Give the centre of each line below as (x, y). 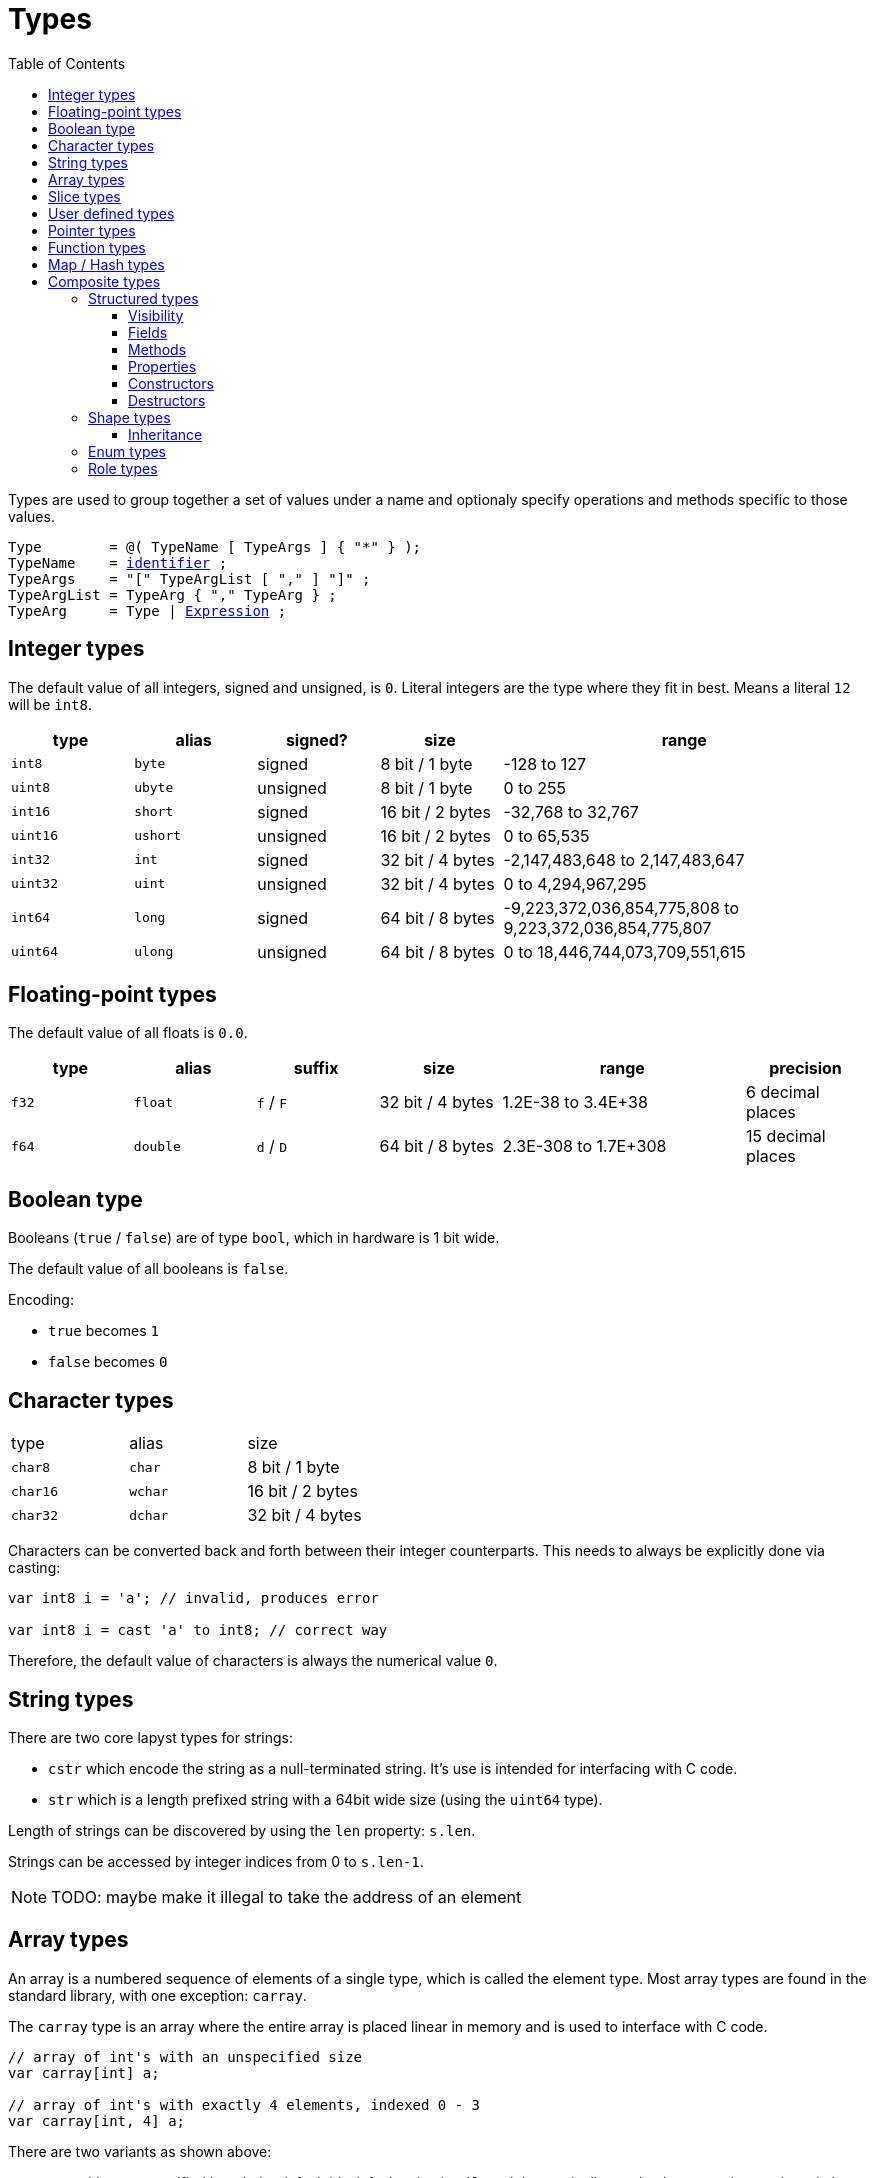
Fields (148, 332)
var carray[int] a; (84, 2072)
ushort (158, 836)
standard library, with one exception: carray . (157, 1995)
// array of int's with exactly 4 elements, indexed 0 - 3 (244, 2104)
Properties (162, 366)
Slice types (84, 196)
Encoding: (41, 1300)
